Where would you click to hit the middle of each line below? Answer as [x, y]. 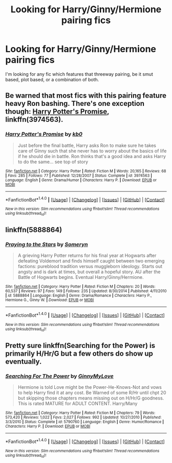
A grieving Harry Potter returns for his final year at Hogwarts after [87, 256]
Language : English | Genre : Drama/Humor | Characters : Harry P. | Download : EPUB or [81, 180]
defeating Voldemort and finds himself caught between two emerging [91, 261]
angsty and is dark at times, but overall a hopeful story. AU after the [89, 272]
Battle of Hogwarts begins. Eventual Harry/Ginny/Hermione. [81, 277]
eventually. [24, 361]
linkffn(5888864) [34, 230]
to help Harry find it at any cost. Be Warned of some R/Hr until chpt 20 [92, 392]
